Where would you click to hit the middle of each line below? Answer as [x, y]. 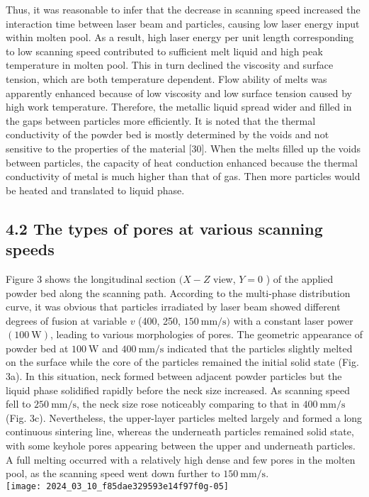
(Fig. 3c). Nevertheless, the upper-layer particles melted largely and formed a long [184, 417]
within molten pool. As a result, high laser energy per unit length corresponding [180, 37]
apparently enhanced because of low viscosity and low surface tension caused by [179, 93]
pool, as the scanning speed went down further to [113, 473]
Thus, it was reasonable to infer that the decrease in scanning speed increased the [183, 9]
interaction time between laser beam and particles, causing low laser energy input [183, 23]
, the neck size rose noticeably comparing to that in [188, 404]
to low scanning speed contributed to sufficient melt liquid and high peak [164, 51]
